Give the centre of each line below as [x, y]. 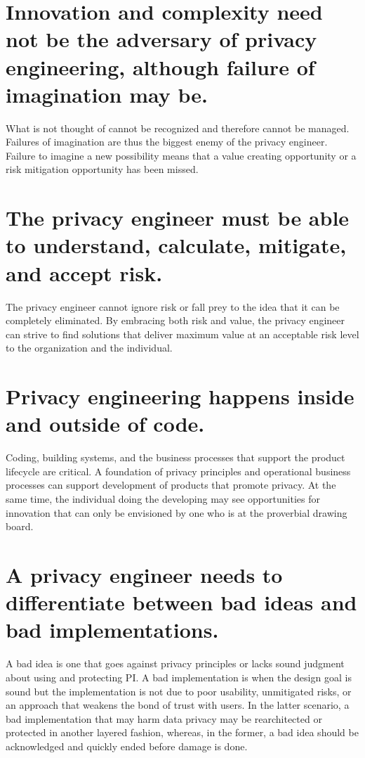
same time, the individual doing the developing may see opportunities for [163, 499]
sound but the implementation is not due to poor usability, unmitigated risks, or [179, 691]
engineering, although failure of [160, 66]
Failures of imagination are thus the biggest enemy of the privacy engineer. [167, 142]
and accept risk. [84, 272]
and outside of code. [105, 424]
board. [20, 526]
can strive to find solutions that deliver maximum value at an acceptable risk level [182, 334]
